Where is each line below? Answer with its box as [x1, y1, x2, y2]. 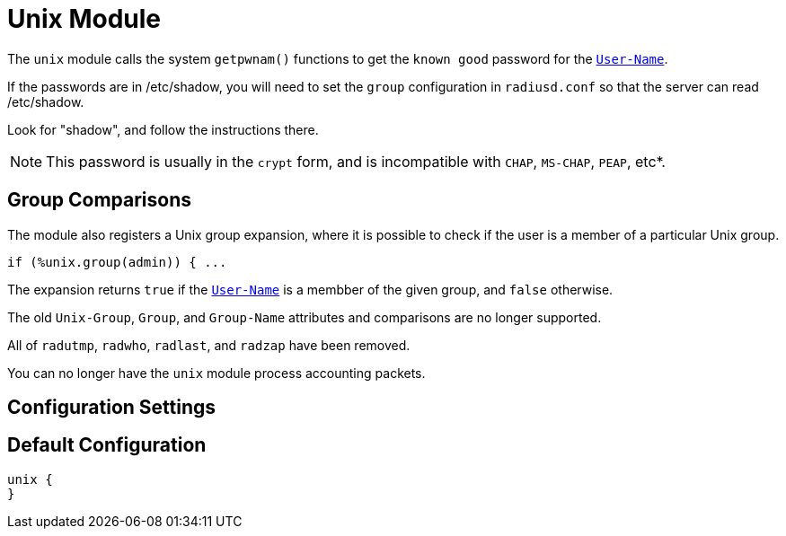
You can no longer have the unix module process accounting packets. [7, 365, 426, 381]
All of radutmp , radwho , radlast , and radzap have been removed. [7, 337, 411, 353]
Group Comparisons [7, 189, 191, 212]
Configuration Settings [7, 396, 216, 419]
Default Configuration [7, 434, 207, 457]
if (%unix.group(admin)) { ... [7, 254, 227, 269]
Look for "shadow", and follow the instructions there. [7, 121, 319, 137]
